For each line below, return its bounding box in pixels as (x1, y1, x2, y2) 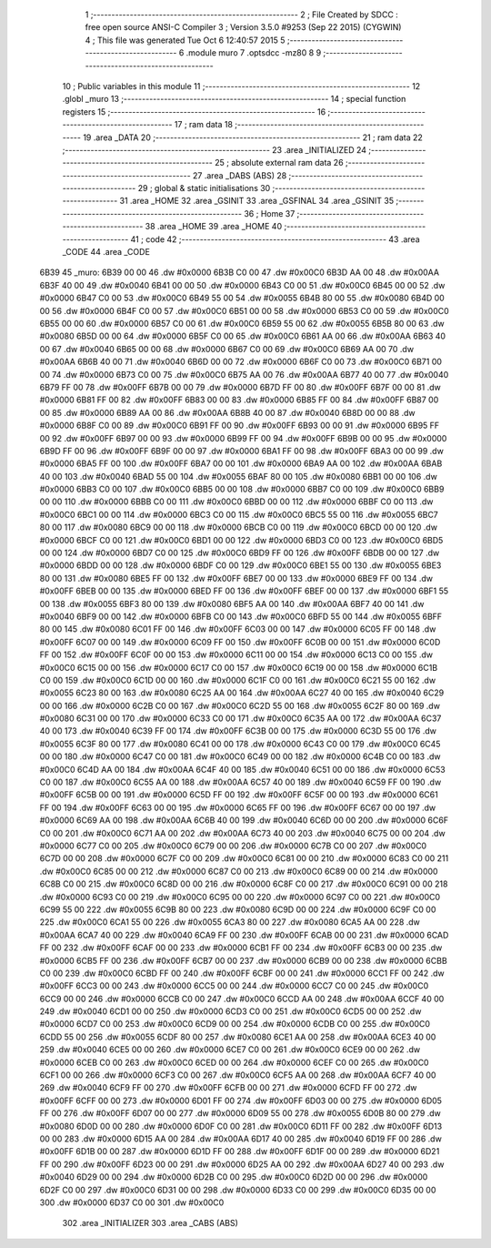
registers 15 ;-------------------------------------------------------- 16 (62, 106, 326, 117)
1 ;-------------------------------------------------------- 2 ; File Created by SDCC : (85, 9, 399, 20)
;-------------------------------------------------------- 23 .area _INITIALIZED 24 (62, 144, 367, 155)
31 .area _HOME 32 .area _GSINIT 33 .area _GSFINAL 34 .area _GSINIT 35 (119, 196, 395, 207)
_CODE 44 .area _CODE (62, 247, 150, 258)
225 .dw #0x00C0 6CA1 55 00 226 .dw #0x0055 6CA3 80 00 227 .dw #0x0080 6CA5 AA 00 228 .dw (39, 917, 420, 928)
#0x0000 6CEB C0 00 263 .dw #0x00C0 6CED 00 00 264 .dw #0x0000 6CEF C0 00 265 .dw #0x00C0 (39, 1057, 429, 1068)
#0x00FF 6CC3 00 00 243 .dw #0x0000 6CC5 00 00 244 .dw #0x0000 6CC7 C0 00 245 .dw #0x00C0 (39, 980, 429, 991)
